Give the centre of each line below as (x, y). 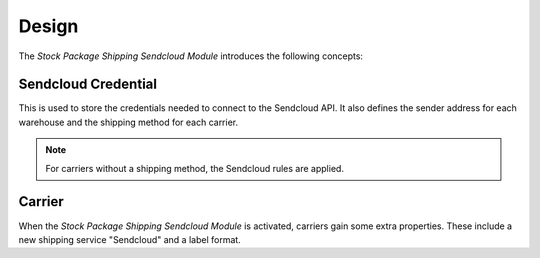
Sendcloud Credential (87, 84)
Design (48, 26)
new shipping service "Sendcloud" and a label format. (130, 239)
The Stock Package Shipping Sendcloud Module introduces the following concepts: (191, 56)
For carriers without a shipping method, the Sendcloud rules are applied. (195, 168)
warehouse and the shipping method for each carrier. (128, 122)
